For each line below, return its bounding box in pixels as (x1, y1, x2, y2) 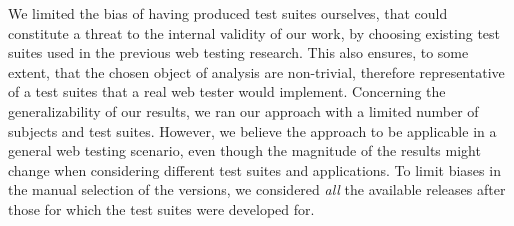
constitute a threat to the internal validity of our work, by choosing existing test (8, 22, 501, 43)
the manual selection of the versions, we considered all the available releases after (8, 179, 506, 200)
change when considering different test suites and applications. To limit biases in (8, 159, 501, 180)
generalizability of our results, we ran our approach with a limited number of (8, 100, 479, 121)
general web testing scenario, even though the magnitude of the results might (8, 140, 481, 161)
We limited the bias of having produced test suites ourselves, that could (8, 3, 448, 23)
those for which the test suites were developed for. (8, 198, 315, 219)
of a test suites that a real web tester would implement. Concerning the (8, 81, 446, 102)
